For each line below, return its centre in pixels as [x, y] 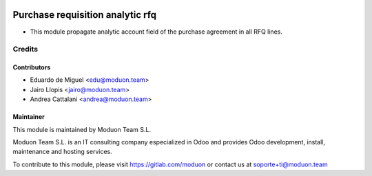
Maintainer [29, 117]
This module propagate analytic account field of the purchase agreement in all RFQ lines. [156, 32]
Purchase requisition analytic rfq [85, 15]
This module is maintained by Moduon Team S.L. [82, 129]
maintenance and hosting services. [63, 152]
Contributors [32, 67]
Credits [25, 49]
